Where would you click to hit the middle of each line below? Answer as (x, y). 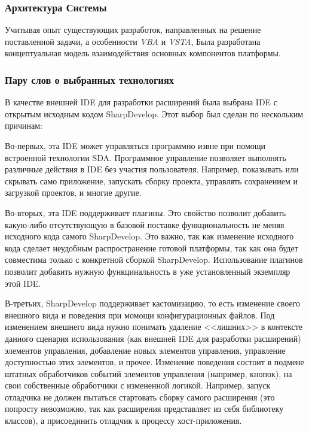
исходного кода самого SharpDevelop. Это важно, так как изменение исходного (149, 236)
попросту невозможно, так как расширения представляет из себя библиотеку (144, 409)
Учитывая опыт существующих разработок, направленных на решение (133, 30)
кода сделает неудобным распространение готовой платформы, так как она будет (152, 248)
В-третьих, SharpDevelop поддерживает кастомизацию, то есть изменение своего (152, 303)
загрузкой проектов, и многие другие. (73, 192)
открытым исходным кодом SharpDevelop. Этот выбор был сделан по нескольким (154, 113)
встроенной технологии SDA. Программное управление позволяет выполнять (146, 157)
